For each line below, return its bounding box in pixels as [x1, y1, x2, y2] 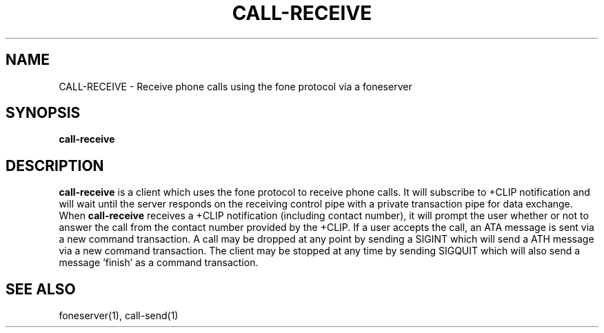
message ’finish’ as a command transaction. [59, 256, 259, 269]
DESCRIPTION [6, 157, 104, 174]
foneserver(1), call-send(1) [59, 310, 179, 322]
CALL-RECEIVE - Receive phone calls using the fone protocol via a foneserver [59, 80, 412, 92]
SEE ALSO [6, 280, 76, 298]
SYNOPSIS [6, 104, 81, 122]
